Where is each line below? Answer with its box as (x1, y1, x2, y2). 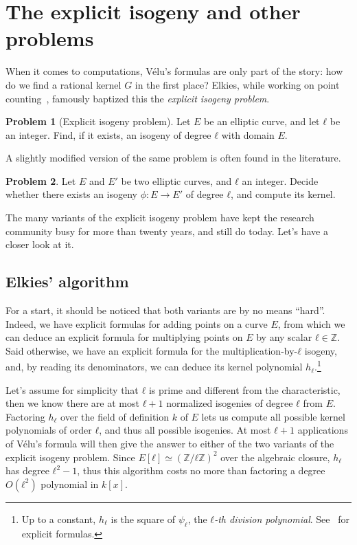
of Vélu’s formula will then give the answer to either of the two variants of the (5, 436, 334, 451)
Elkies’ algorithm (5, 271, 129, 292)
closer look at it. (5, 237, 74, 252)
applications (297, 423, 348, 437)
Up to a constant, (21, 511, 96, 526)
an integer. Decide (242, 173, 319, 188)
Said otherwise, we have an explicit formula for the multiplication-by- (5, 343, 298, 357)
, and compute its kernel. (231, 187, 336, 201)
